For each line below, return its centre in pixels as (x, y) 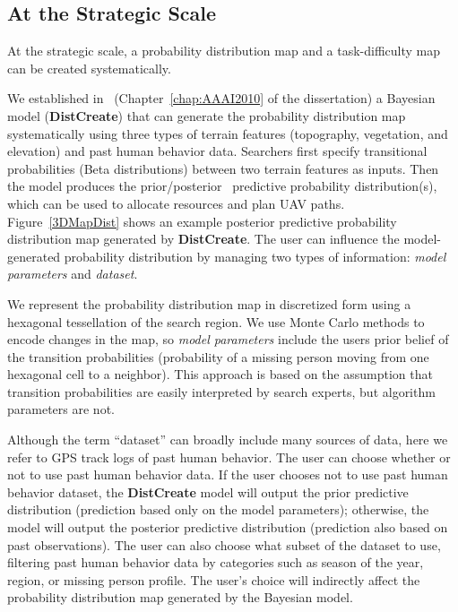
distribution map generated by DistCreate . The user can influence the (203, 239)
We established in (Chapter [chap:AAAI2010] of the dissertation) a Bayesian (221, 98)
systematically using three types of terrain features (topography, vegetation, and (228, 133)
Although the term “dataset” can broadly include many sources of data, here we (228, 440)
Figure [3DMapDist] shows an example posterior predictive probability (202, 221)
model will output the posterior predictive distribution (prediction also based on (228, 527)
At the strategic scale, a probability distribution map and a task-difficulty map (224, 51)
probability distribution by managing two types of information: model (255, 256)
